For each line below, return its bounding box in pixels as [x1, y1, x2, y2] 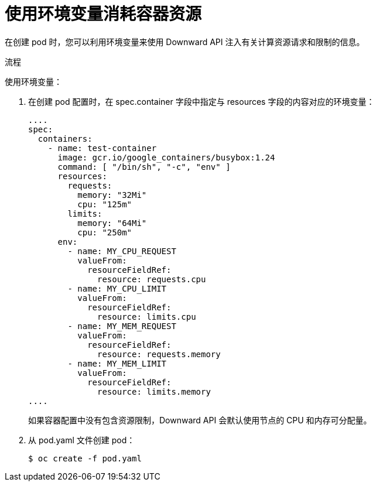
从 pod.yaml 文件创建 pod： [28, 434, 135, 445]
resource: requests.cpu [97, 274, 206, 284]
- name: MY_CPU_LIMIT [67, 283, 167, 293]
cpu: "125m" [77, 199, 132, 209]
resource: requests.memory [97, 349, 221, 359]
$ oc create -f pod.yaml [28, 453, 142, 463]
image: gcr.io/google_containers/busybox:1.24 [57, 152, 275, 162]
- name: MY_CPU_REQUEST [67, 246, 176, 256]
